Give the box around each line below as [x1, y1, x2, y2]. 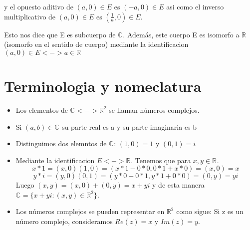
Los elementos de [15, 104, 68, 115]
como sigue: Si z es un [176, 206, 244, 217]
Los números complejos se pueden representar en [15, 206, 165, 217]
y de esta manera [152, 180, 205, 190]
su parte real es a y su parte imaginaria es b [62, 121, 197, 132]
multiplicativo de [4, 11, 56, 21]
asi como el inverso [166, 1, 224, 11]
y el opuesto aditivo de [4, 1, 73, 11]
